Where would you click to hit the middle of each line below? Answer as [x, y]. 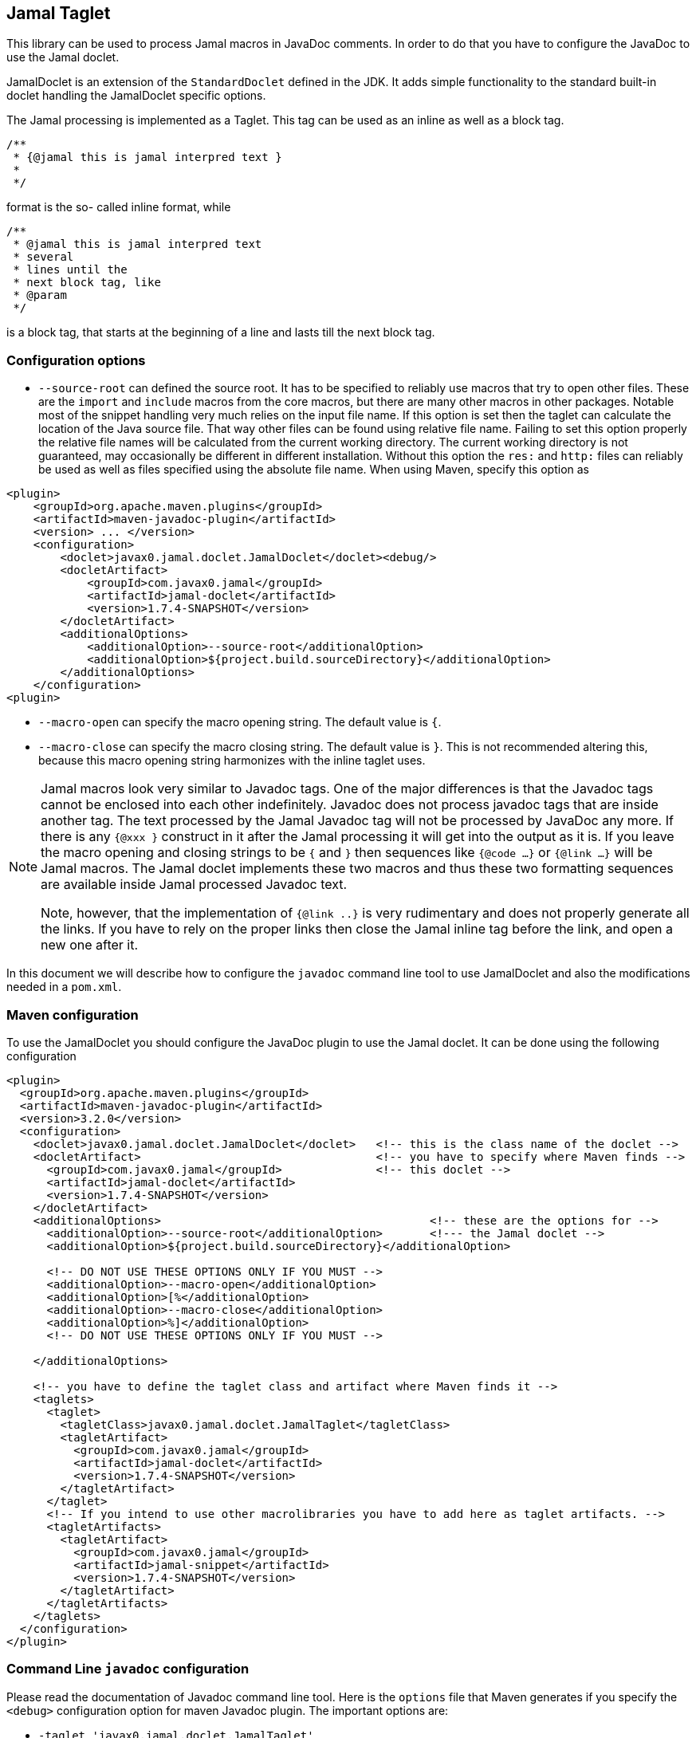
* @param [40, 295]
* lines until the [70, 270]
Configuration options [76, 360]
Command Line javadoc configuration [128, 1669]
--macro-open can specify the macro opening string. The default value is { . [240, 722]
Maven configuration [73, 1014]
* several [43, 257]
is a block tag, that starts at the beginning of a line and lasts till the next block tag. [221, 332]
